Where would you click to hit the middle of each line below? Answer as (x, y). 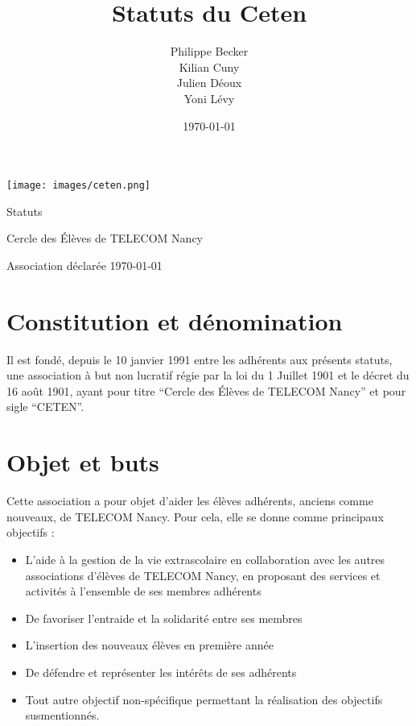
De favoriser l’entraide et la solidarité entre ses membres (164, 618)
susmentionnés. (62, 715)
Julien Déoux (209, 83)
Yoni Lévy (209, 98)
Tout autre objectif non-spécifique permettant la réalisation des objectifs (204, 699)
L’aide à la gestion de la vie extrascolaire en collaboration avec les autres (205, 559)
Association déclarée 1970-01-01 (84, 265)
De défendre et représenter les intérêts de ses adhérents (161, 672)
